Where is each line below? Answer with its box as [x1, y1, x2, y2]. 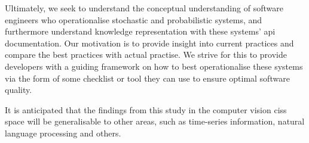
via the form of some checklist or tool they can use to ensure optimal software [5, 71, 290, 84]
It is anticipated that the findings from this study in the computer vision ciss [5, 103, 287, 116]
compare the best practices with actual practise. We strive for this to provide [5, 48, 287, 61]
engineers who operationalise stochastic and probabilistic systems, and [5, 13, 262, 26]
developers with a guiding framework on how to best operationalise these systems [5, 60, 303, 72]
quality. [5, 83, 32, 96]
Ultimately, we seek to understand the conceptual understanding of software [5, 2, 283, 14]
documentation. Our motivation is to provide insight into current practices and [5, 36, 294, 49]
